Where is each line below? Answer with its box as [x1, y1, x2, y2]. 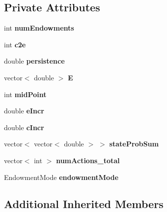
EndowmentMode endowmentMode [4, 172, 119, 182]
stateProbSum [109, 139, 159, 149]
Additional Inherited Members [4, 196, 164, 211]
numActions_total [56, 155, 120, 165]
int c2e [4, 39, 26, 49]
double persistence [4, 56, 65, 66]
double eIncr [4, 106, 44, 116]
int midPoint [4, 89, 47, 99]
